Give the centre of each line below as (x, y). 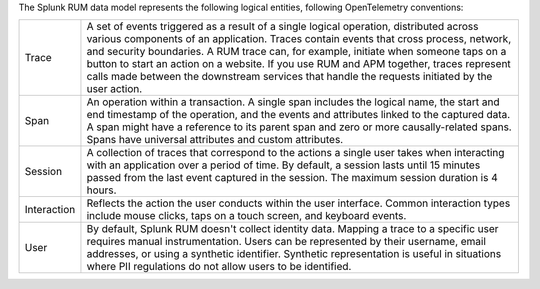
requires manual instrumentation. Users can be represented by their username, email (286, 242)
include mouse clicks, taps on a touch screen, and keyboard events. (246, 216)
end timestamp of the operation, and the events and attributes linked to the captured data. (298, 115)
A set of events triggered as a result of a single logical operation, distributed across (282, 27)
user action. (114, 89)
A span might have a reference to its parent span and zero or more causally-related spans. (299, 127)
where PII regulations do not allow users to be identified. (219, 267)
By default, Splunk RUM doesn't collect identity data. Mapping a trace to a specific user (292, 229)
